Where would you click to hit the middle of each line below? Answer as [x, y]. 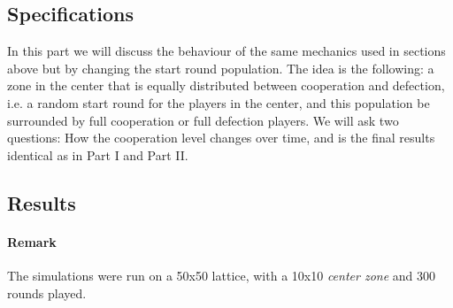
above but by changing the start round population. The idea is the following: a [221, 68]
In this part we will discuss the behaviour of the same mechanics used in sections [226, 51]
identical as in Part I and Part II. [98, 154]
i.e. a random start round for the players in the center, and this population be [219, 102]
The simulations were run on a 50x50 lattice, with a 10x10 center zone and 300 [222, 275]
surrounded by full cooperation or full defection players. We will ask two [203, 120]
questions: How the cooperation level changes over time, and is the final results [221, 138]
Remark [32, 241]
